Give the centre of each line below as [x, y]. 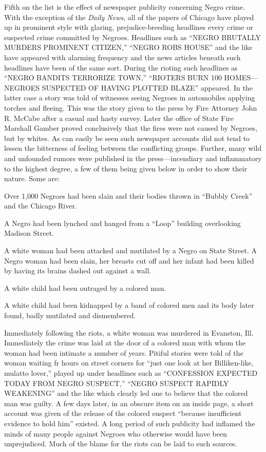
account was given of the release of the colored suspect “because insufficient [123, 413]
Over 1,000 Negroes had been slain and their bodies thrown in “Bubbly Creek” [128, 195]
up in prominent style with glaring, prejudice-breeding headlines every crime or [129, 27]
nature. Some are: [32, 178]
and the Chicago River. [41, 206]
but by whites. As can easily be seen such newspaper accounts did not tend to [127, 138]
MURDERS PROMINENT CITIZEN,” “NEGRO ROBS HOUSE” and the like [128, 47]
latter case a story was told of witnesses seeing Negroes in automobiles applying [130, 98]
